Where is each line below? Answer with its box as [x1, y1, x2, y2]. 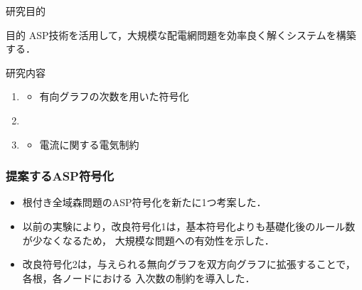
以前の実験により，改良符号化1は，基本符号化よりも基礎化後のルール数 [22, 218, 356, 233]
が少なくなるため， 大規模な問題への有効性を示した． [22, 232, 275, 247]
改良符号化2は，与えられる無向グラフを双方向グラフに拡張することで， [22, 257, 356, 272]
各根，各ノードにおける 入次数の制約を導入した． [22, 270, 255, 285]
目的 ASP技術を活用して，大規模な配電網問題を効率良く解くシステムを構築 [6, 27, 356, 42]
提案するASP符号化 [6, 167, 115, 185]
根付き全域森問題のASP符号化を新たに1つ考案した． [22, 195, 267, 210]
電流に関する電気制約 [39, 136, 139, 151]
